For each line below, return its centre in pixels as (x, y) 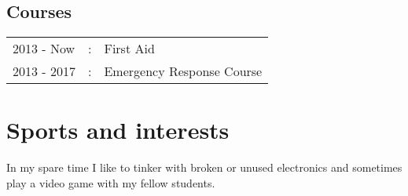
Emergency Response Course (183, 71)
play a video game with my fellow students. (111, 182)
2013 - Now (44, 49)
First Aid (129, 49)
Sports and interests (118, 130)
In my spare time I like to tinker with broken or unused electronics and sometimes (204, 167)
